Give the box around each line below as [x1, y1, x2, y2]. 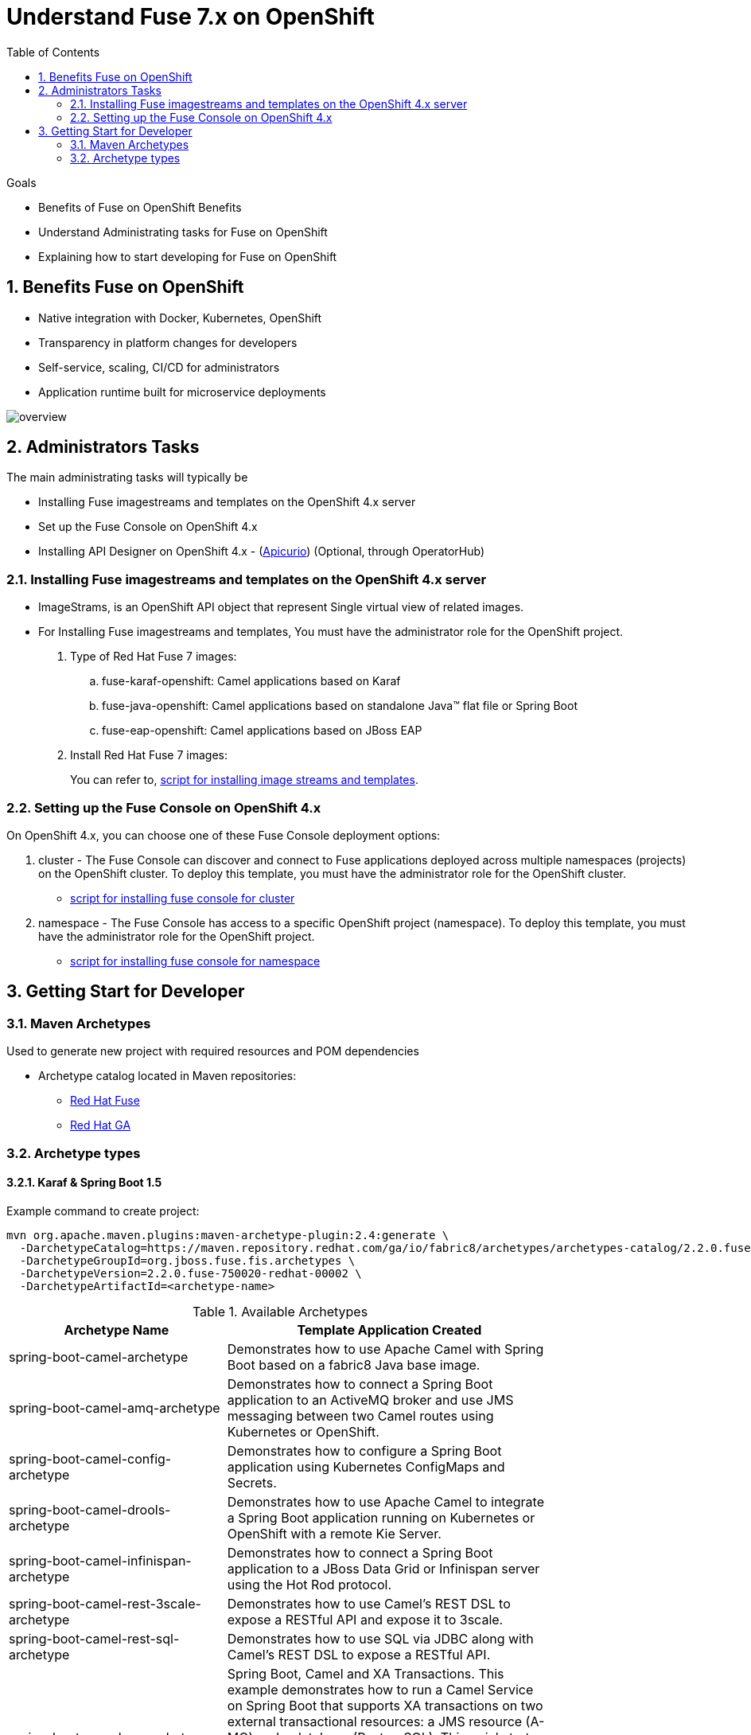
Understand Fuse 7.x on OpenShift [6, 3, 375, 30]
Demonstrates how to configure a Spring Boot [227, 1442, 502, 1459]
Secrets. [227, 1474, 277, 1491]
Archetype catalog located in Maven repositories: [38, 1069, 297, 1083]
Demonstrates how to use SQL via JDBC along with [227, 1630, 534, 1647]
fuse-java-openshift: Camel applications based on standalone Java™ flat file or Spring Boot [102, 699, 578, 713]
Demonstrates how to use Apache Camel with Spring [227, 1340, 544, 1357]
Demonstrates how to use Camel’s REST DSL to [227, 1595, 511, 1612]
